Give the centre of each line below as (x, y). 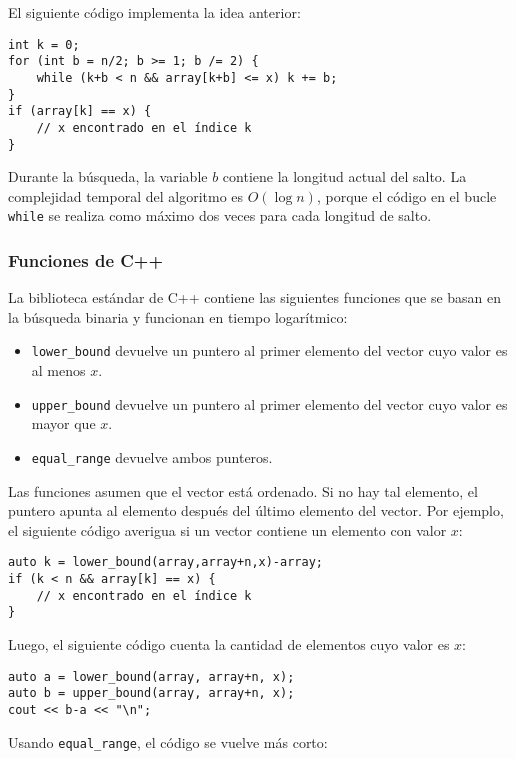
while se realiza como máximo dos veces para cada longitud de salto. (220, 215)
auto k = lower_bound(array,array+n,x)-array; (165, 562)
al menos (58, 370)
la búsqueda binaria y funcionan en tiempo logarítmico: (178, 316)
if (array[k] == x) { (80, 111)
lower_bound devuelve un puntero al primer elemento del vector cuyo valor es (269, 350)
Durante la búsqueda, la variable (108, 176)
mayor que (63, 423)
